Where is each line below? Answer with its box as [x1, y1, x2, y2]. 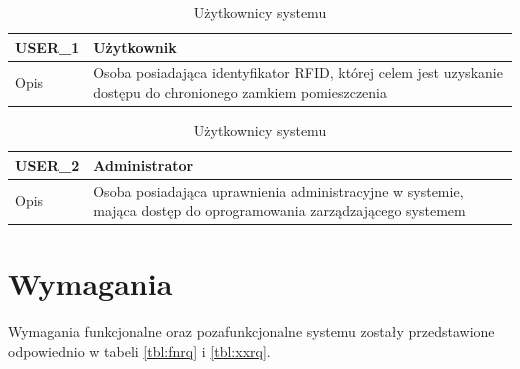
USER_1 [15, 36, 80, 57]
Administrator [93, 154, 194, 175]
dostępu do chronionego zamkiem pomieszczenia [93, 82, 387, 103]
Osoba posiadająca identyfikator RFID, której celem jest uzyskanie [93, 62, 503, 83]
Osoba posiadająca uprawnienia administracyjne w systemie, [93, 180, 464, 201]
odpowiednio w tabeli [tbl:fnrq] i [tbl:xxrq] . [8, 340, 271, 361]
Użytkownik [93, 36, 177, 57]
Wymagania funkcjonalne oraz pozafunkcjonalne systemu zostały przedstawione [8, 321, 495, 342]
